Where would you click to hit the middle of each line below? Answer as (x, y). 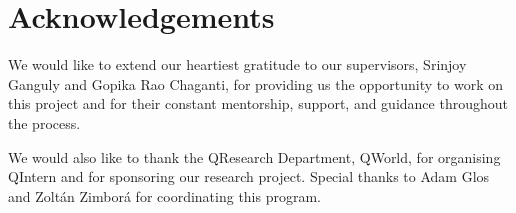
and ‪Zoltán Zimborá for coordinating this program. (164, 195)
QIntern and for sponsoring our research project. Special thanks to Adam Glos (249, 176)
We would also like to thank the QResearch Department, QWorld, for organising (254, 156)
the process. (44, 122)
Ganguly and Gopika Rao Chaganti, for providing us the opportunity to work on (255, 83)
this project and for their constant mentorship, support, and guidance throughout (258, 103)
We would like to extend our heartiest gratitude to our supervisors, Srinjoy (237, 64)
